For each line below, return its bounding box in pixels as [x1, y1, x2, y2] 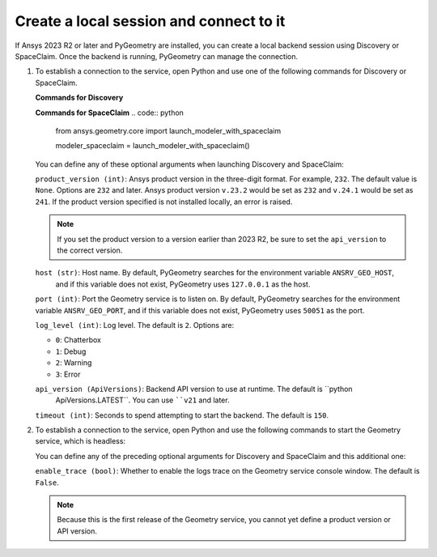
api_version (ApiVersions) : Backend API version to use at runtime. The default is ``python [35, 384, 353, 393]
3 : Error [55, 369, 81, 379]
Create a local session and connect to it [15, 12, 286, 30]
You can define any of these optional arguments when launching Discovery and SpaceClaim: [35, 159, 344, 169]
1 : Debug [55, 347, 87, 356]
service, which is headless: [35, 436, 125, 446]
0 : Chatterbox [55, 335, 101, 345]
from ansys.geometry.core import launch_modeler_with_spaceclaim [55, 125, 282, 135]
